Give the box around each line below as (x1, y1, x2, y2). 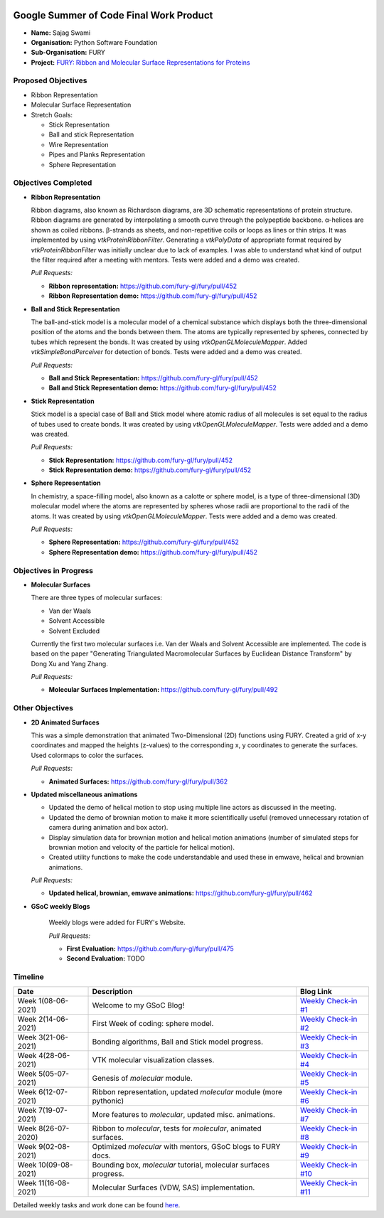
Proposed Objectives (13, 75, 87, 85)
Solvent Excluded (48, 626, 100, 635)
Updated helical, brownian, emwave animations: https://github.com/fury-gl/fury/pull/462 (48, 889, 313, 897)
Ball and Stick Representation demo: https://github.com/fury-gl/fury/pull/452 (48, 384, 277, 392)
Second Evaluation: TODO (66, 954, 145, 963)
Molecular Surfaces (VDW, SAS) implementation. (92, 1182, 255, 1192)
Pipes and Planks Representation (48, 150, 146, 159)
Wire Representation (48, 140, 110, 149)
